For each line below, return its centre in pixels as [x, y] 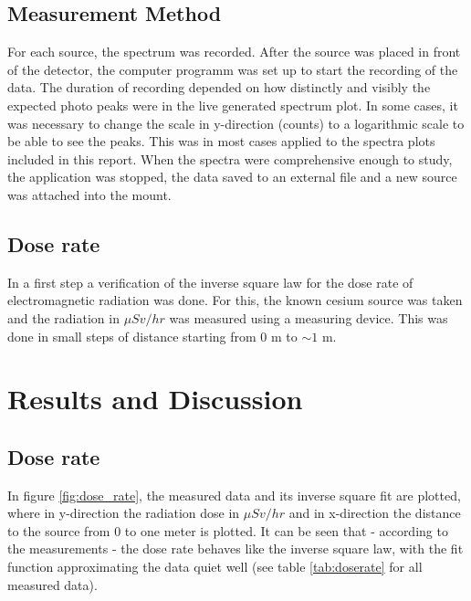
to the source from [59, 530]
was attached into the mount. [89, 194]
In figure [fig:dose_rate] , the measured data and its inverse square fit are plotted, [234, 495]
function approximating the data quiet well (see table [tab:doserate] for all [215, 567]
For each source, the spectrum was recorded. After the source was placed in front [234, 52]
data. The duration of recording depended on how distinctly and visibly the [219, 87]
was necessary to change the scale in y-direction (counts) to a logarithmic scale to [236, 123]
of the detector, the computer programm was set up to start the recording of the [233, 69]
